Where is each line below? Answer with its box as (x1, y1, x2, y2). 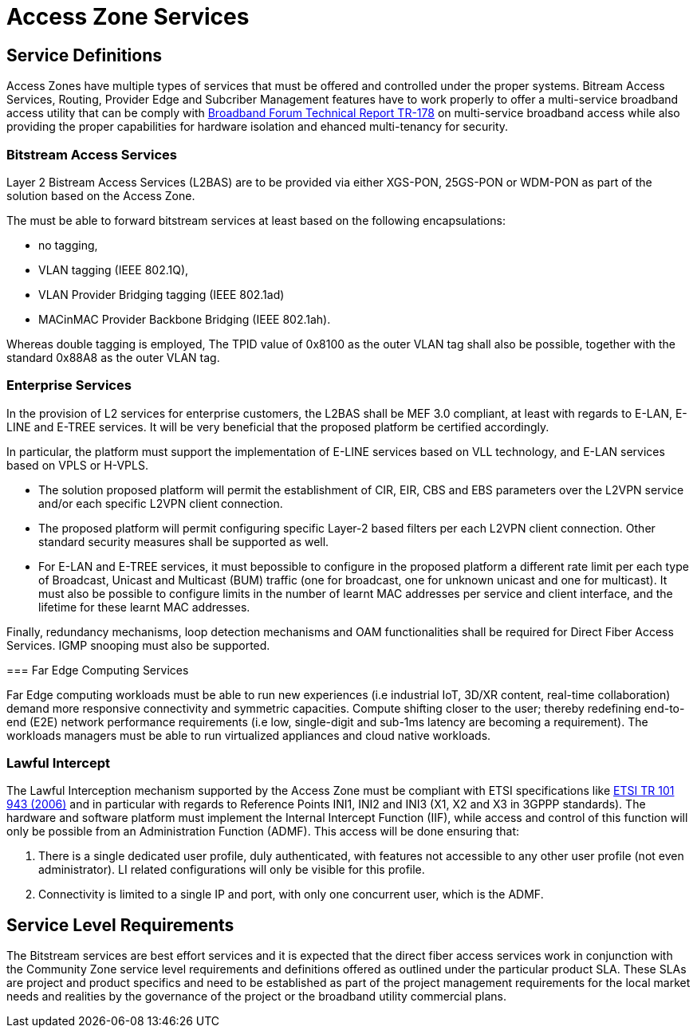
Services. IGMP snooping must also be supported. (6, 638, 270, 652)
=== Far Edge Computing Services (6, 662, 189, 677)
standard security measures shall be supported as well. (38, 534, 329, 548)
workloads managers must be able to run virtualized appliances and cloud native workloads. (6, 728, 491, 742)
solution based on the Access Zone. (6, 188, 195, 202)
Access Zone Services (6, 3, 250, 30)
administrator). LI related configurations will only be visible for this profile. (38, 863, 425, 877)
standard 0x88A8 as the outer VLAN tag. (6, 350, 220, 364)
